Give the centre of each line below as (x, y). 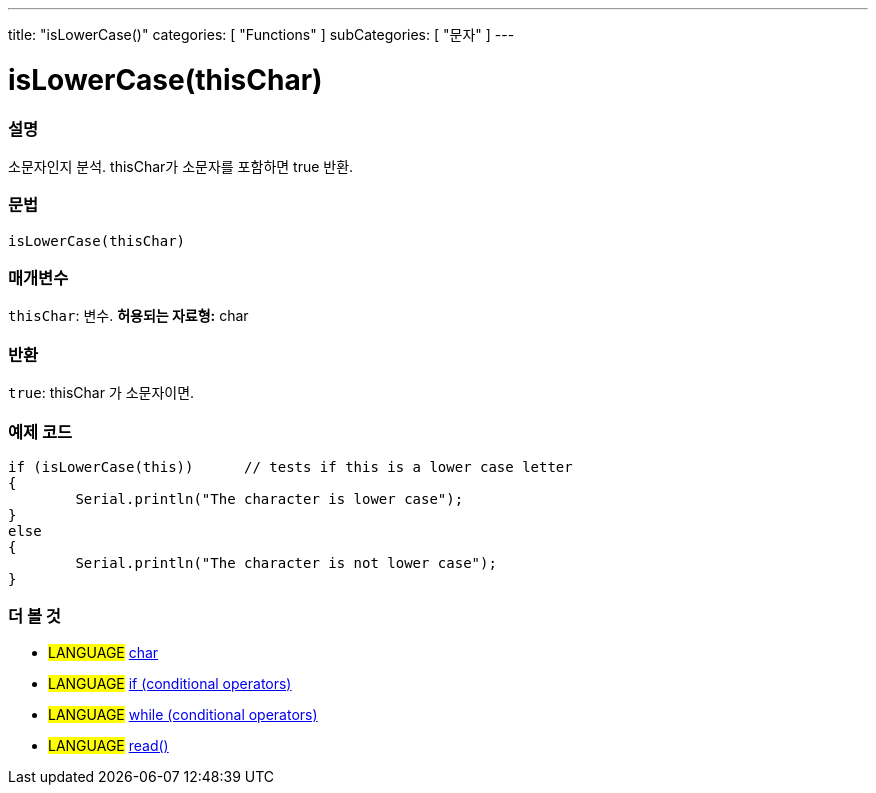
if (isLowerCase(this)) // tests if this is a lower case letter (290, 466)
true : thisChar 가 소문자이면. (101, 393)
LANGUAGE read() (108, 745)
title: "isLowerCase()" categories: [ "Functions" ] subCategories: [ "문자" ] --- (261, 34)
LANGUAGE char (103, 652)
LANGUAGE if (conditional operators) (170, 683)
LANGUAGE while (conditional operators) (183, 714)
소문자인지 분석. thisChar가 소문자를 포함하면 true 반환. (181, 166)
